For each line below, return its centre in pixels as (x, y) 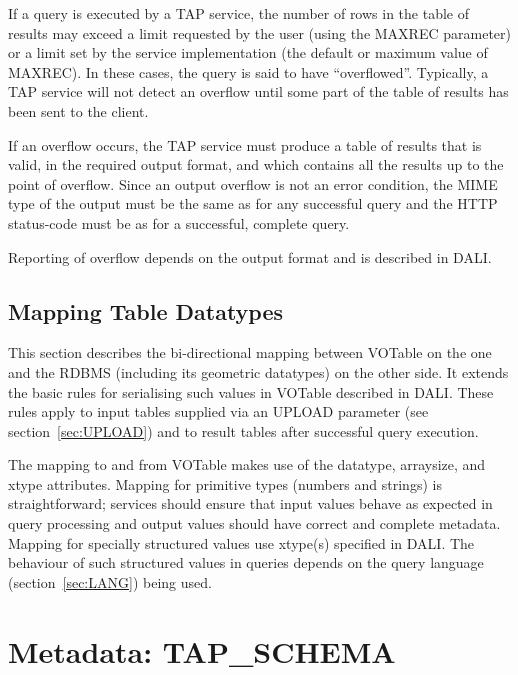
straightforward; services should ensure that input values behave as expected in (250, 503)
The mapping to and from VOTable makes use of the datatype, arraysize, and (247, 464)
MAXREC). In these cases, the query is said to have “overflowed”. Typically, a (248, 71)
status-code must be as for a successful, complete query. (179, 222)
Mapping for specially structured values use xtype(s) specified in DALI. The (241, 542)
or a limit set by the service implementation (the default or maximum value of (248, 52)
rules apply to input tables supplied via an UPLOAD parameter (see (218, 411)
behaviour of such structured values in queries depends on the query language (246, 562)
